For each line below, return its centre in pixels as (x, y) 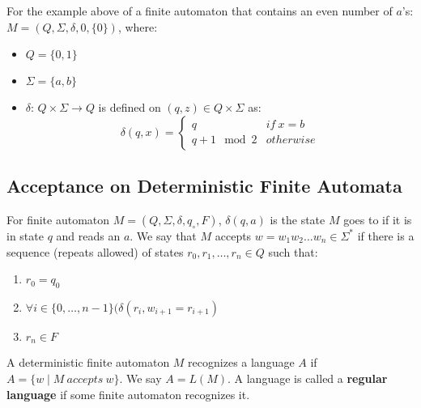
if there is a (386, 235)
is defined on (130, 107)
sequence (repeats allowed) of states (95, 251)
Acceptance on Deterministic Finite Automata (204, 186)
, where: (138, 26)
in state (25, 235)
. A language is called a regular (308, 378)
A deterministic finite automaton (88, 362)
